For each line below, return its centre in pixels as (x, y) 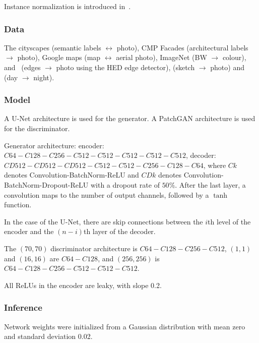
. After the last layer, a (210, 184)
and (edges (22, 67)
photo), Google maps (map (59, 57)
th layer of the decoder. (119, 231)
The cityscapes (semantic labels (53, 47)
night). (44, 77)
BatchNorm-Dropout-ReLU (46, 184)
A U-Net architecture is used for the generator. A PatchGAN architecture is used (130, 118)
